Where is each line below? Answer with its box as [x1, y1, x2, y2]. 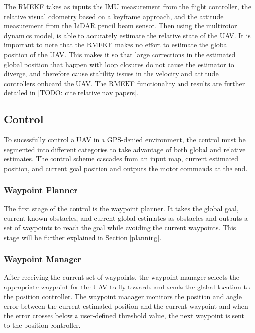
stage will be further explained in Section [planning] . [4, 232, 162, 242]
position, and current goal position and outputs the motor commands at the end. [4, 163, 248, 173]
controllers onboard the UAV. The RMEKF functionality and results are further [4, 78, 245, 88]
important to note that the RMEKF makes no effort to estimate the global [4, 40, 229, 50]
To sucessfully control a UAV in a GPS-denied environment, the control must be [4, 134, 246, 145]
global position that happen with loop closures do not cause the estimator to [4, 59, 234, 69]
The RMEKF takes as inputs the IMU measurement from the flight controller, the [4, 1, 251, 11]
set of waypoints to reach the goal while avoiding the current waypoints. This [4, 222, 236, 232]
